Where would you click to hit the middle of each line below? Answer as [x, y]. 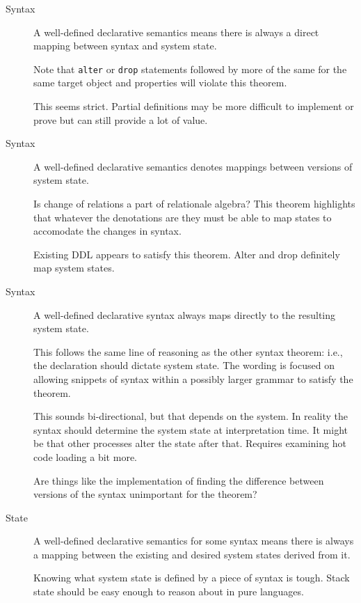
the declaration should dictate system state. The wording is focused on [184, 365]
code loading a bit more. [85, 456]
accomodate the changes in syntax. [107, 231]
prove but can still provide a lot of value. [121, 119]
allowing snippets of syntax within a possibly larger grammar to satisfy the [193, 378]
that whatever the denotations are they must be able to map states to [183, 217]
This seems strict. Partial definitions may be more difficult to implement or [194, 106]
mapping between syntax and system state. [125, 46]
